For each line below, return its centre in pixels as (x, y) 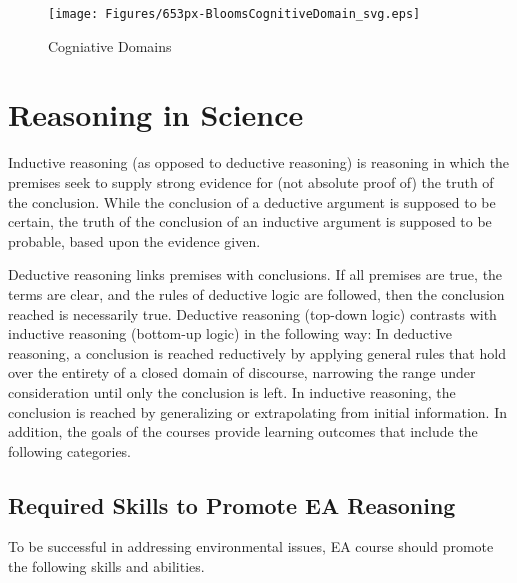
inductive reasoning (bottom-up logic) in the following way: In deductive (230, 333)
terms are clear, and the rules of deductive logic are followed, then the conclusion (256, 293)
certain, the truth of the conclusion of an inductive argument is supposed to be (250, 221)
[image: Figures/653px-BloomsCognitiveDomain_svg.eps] (234, 14)
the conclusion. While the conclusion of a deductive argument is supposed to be (252, 201)
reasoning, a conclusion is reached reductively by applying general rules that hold (257, 352)
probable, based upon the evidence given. (134, 240)
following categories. (70, 450)
